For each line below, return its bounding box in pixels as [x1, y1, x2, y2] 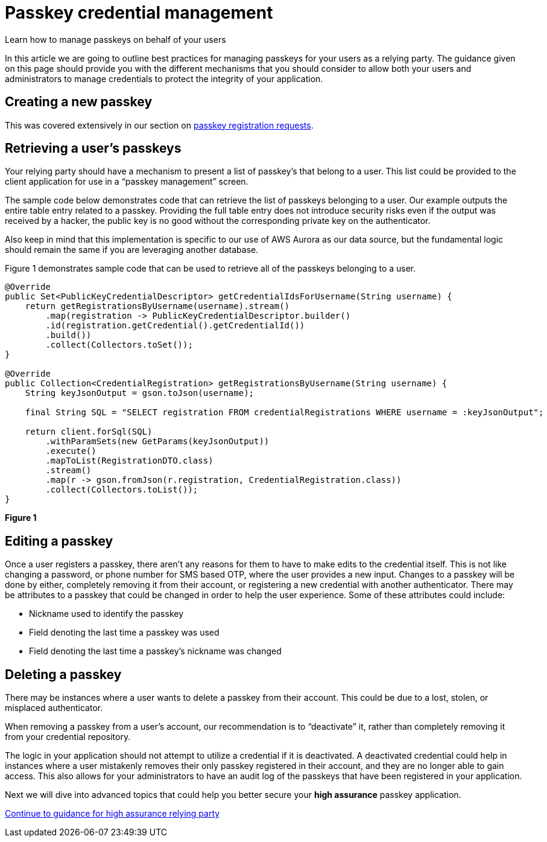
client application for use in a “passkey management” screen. [5, 176, 248, 187]
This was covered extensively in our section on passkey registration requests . [5, 120, 314, 130]
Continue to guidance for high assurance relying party [5, 808, 220, 819]
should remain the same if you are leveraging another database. [5, 244, 259, 255]
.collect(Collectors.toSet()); [45, 340, 193, 350]
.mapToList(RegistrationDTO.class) [45, 456, 213, 466]
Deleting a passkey [5, 666, 122, 682]
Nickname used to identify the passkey [29, 608, 184, 619]
